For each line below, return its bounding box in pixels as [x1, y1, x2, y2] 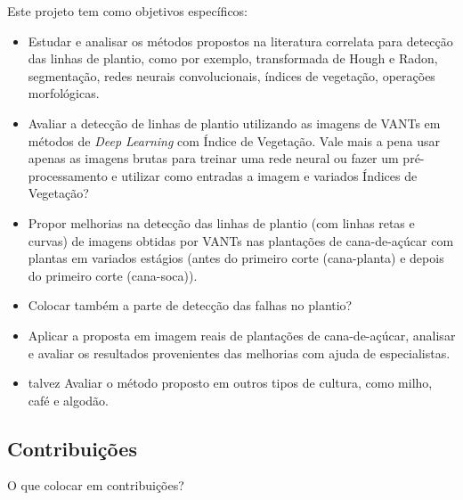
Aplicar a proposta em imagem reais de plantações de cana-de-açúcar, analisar [28, 325, 456, 344]
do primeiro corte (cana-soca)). [28, 266, 198, 284]
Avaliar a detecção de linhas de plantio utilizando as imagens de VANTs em [28, 113, 441, 132]
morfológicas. [28, 84, 100, 102]
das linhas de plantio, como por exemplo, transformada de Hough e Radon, [28, 49, 438, 68]
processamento [28, 166, 108, 184]
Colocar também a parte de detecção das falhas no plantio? [28, 296, 353, 315]
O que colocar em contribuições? [7, 476, 184, 495]
